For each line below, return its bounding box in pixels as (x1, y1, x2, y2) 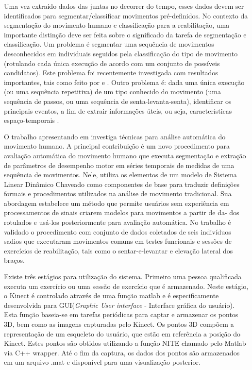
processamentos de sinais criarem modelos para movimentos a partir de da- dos (4, 207, 239, 218)
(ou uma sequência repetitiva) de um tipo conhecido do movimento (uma (4, 86, 221, 97)
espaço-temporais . (4, 115, 59, 125)
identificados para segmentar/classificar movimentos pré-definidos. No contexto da (4, 10, 248, 20)
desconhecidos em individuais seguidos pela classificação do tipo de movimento (4, 48, 238, 58)
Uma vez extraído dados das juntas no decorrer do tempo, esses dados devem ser (4, 1, 244, 11)
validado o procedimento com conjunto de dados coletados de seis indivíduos (4, 226, 231, 236)
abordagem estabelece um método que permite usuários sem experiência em (4, 198, 229, 208)
